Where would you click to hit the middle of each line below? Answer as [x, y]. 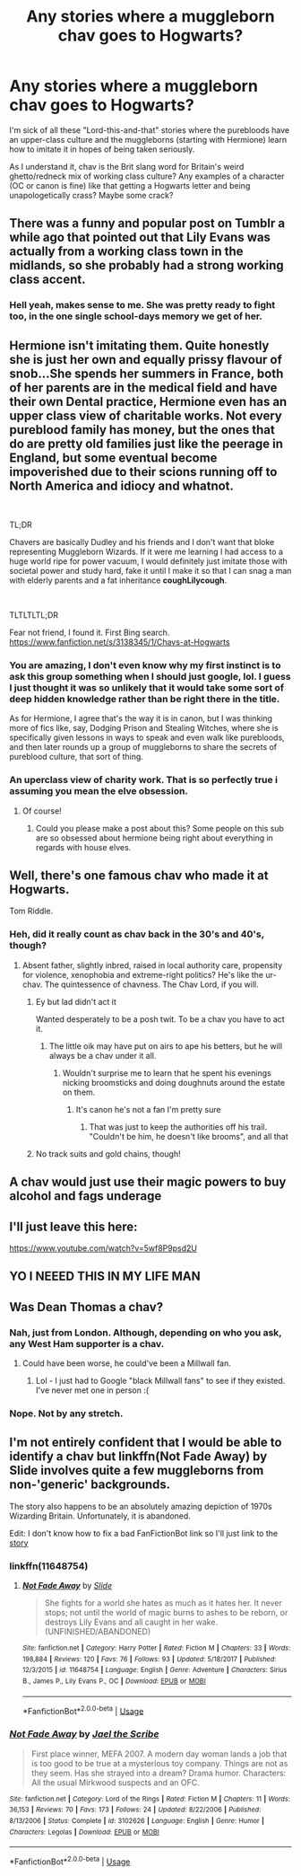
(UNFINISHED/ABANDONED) [98, 1632]
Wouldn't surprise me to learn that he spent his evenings [167, 1073]
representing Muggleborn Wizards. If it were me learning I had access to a [146, 552]
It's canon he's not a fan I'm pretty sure [148, 1109]
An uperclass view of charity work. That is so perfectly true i [143, 780]
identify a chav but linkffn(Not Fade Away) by [138, 1457]
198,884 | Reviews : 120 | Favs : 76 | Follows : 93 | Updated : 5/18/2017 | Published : [149, 1659]
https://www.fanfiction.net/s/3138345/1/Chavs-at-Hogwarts [120, 642]
